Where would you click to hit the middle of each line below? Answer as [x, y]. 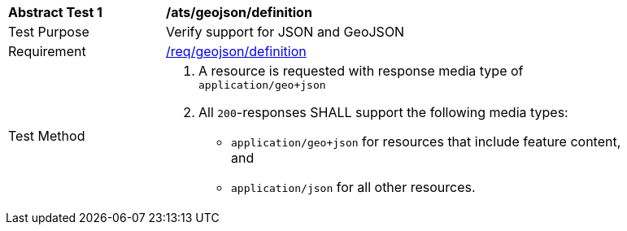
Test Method [47, 135]
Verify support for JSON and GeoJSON [285, 32]
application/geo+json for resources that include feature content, [426, 142]
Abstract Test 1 [55, 12]
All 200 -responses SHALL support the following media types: [383, 112]
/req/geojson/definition [236, 51]
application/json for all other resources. [353, 187]
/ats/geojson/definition [239, 12]
